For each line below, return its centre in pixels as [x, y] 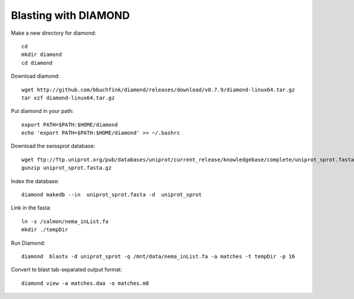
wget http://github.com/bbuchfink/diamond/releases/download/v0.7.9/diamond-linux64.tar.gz [158, 89]
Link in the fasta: [31, 208]
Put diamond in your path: [42, 111]
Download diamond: [35, 76]
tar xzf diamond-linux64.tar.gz [68, 98]
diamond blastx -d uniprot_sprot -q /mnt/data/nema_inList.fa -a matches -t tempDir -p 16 [158, 256]
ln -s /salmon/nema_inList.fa [65, 221]
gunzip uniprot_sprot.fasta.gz [67, 168]
